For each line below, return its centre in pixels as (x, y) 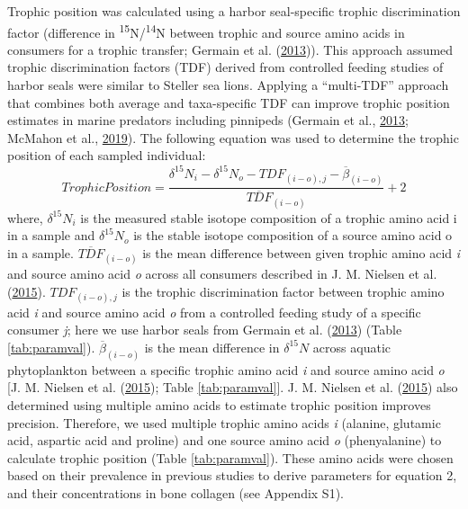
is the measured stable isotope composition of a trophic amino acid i (269, 217)
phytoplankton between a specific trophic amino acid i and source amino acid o (226, 369)
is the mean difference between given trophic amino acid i (301, 252)
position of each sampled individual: (107, 155)
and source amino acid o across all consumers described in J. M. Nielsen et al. (222, 274)
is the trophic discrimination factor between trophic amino (283, 291)
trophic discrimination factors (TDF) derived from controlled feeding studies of (225, 67)
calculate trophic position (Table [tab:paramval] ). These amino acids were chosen (230, 457)
